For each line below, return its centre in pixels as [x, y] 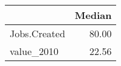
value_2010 [34, 51]
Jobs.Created [38, 33]
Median [93, 15]
